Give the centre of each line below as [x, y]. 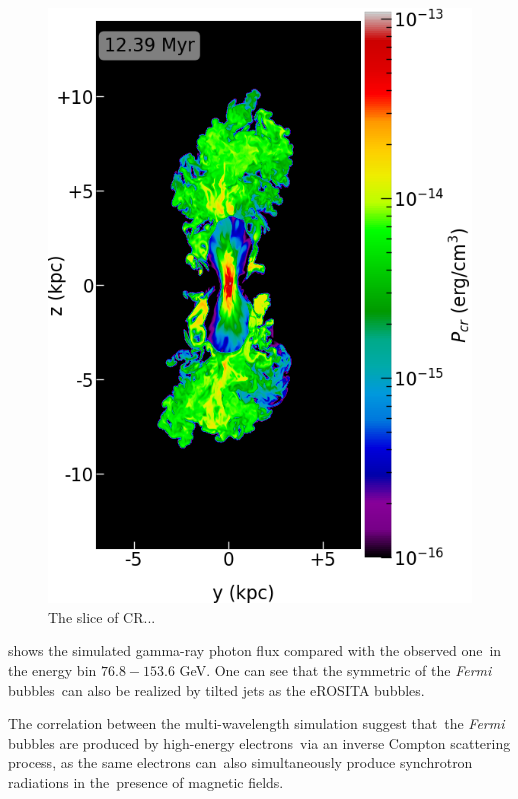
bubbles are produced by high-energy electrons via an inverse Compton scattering [259, 742]
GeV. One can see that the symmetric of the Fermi [335, 670]
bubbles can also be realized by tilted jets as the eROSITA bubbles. [216, 689]
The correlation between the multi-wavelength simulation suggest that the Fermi [256, 723]
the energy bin [52, 670]
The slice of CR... [102, 616]
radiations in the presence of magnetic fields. [146, 782]
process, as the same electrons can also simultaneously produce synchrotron [240, 762]
